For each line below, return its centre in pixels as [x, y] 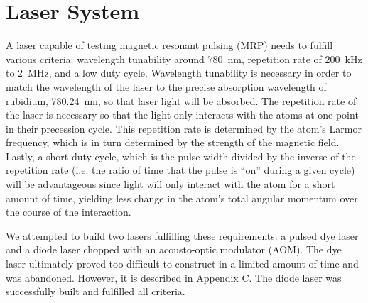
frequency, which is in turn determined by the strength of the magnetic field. [173, 142]
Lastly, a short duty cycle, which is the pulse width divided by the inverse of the [181, 156]
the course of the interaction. [69, 212]
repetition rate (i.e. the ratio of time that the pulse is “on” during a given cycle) [180, 170]
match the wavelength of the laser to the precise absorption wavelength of [166, 86]
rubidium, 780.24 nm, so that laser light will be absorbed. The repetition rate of [181, 100]
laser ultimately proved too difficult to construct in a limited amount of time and [182, 264]
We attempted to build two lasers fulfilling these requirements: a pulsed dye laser [182, 235]
